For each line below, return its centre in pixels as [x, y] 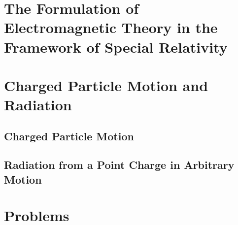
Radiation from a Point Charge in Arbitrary [119, 165]
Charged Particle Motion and [106, 85]
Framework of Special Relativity [116, 47]
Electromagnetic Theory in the [111, 27]
